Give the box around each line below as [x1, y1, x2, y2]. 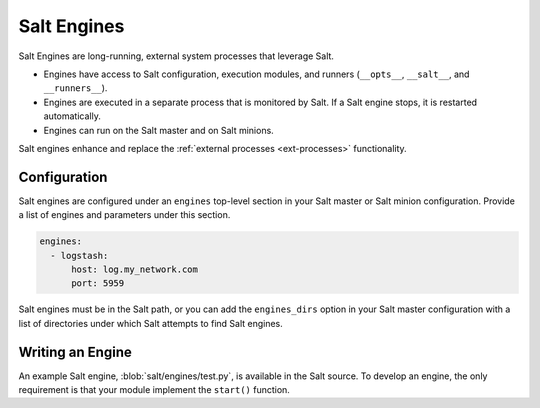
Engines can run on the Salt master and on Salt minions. [43, 124, 274, 136]
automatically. [43, 110, 102, 122]
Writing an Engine [18, 343, 132, 360]
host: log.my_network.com [71, 263, 199, 275]
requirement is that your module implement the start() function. [18, 384, 290, 396]
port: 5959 [71, 278, 125, 289]
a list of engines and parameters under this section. [18, 209, 231, 221]
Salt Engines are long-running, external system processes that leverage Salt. [18, 50, 335, 62]
